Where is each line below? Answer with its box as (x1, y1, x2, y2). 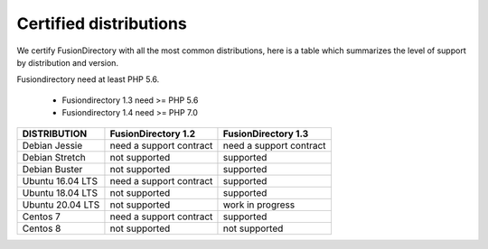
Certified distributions (16, 14, 187, 33)
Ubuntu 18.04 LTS (22, 186, 99, 198)
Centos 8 (22, 222, 61, 235)
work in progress (222, 198, 296, 211)
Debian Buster (22, 162, 83, 175)
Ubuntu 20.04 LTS (22, 198, 100, 211)
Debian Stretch (22, 151, 86, 163)
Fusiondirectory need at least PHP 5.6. (16, 74, 160, 85)
